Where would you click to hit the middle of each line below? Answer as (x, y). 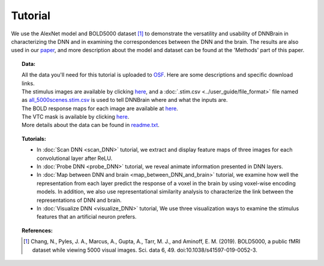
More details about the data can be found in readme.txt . (91, 125)
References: (37, 230)
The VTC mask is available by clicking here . (76, 117)
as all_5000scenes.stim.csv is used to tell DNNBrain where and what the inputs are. (125, 100)
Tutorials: (34, 138)
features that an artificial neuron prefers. (87, 217)
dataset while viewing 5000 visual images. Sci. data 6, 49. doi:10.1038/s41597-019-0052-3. (145, 250)
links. (28, 83)
